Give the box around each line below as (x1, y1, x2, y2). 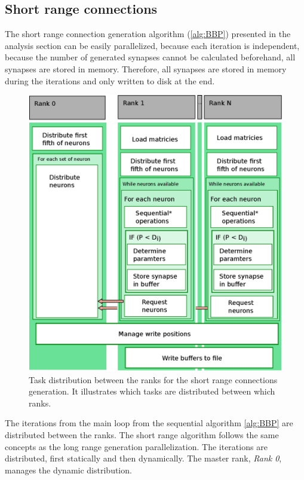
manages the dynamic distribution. (5, 463, 132, 476)
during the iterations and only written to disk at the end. (5, 74, 215, 87)
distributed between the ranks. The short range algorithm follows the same (5, 429, 279, 441)
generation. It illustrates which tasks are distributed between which (29, 385, 275, 398)
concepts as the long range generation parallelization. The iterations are (5, 440, 268, 453)
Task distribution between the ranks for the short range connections (29, 373, 278, 386)
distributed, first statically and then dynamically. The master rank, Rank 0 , (5, 452, 282, 464)
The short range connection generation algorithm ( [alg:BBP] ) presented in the (5, 27, 291, 40)
